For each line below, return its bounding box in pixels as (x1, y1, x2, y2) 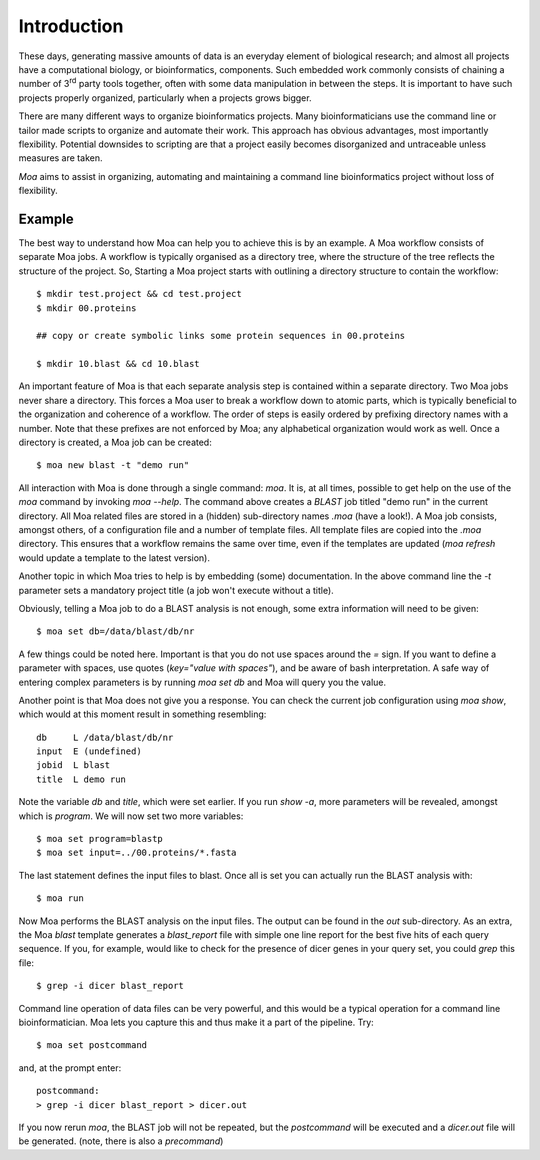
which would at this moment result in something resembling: (18, 708, 267, 720)
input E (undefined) (36, 746, 142, 757)
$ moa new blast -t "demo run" (36, 460, 190, 471)
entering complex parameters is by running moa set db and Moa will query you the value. (18, 676, 387, 688)
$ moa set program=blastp (36, 833, 164, 845)
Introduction (18, 15, 124, 37)
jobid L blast (36, 760, 111, 771)
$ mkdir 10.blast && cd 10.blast (36, 358, 200, 370)
